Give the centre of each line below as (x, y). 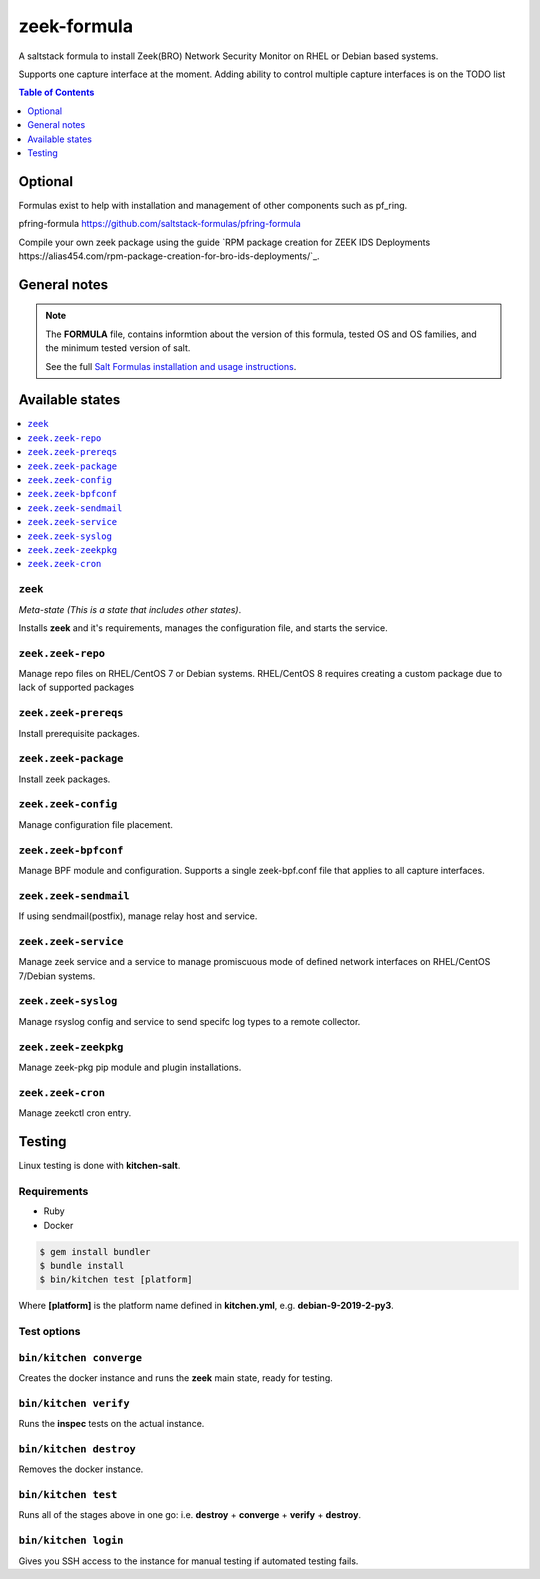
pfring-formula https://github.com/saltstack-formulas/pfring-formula (160, 224)
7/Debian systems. (57, 976)
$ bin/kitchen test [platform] (116, 1279)
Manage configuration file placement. (96, 824)
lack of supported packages (76, 687)
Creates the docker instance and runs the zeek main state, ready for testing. (176, 1377)
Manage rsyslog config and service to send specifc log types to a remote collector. (189, 1021)
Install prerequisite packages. (79, 733)
